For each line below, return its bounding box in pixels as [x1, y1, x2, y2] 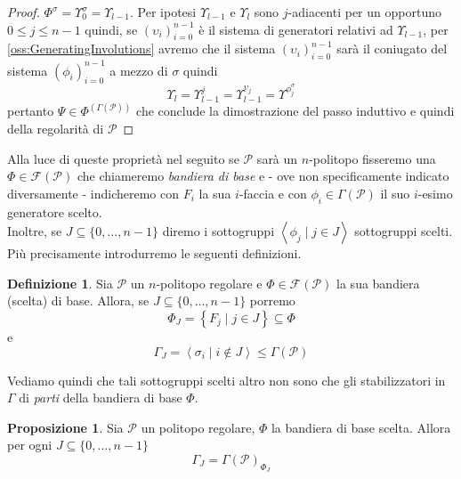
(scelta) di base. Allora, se [7, 291, 150, 310]
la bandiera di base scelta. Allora [271, 418, 451, 436]
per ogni [7, 435, 53, 454]
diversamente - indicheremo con [7, 183, 180, 202]
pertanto [7, 101, 54, 120]
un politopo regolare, [141, 418, 255, 436]
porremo [249, 291, 295, 310]
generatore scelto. [7, 202, 102, 221]
